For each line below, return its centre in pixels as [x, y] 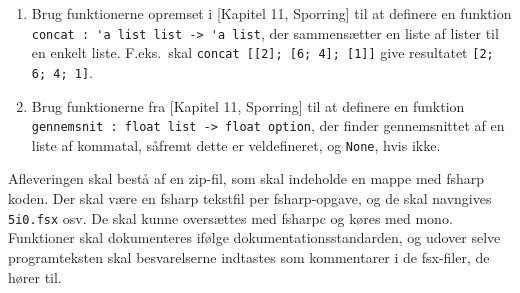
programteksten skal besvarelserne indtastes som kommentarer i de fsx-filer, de [249, 256]
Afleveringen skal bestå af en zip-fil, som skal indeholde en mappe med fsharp [246, 178]
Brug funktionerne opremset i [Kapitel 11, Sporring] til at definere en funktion [271, 13]
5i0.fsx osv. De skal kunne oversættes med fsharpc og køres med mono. [230, 217]
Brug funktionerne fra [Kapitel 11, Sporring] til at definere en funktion [248, 105]
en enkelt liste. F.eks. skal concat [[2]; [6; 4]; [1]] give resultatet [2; [262, 52]
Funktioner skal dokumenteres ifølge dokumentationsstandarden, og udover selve [254, 237]
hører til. [35, 276]
